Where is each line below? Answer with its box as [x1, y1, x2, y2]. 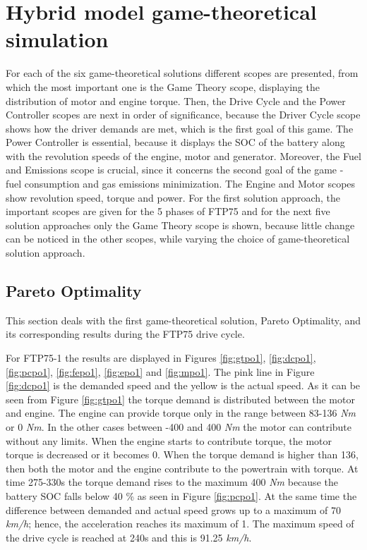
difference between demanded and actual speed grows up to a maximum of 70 [6, 502, 342, 517]
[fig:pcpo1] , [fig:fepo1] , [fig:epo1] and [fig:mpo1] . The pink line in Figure [6, 364, 315, 379]
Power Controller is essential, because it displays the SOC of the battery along [6, 135, 345, 149]
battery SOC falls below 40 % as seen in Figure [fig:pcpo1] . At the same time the [6, 488, 357, 503]
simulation [6, 25, 109, 54]
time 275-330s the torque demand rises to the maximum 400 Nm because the [6, 475, 338, 489]
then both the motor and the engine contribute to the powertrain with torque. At [6, 460, 359, 475]
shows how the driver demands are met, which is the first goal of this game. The [6, 121, 354, 135]
